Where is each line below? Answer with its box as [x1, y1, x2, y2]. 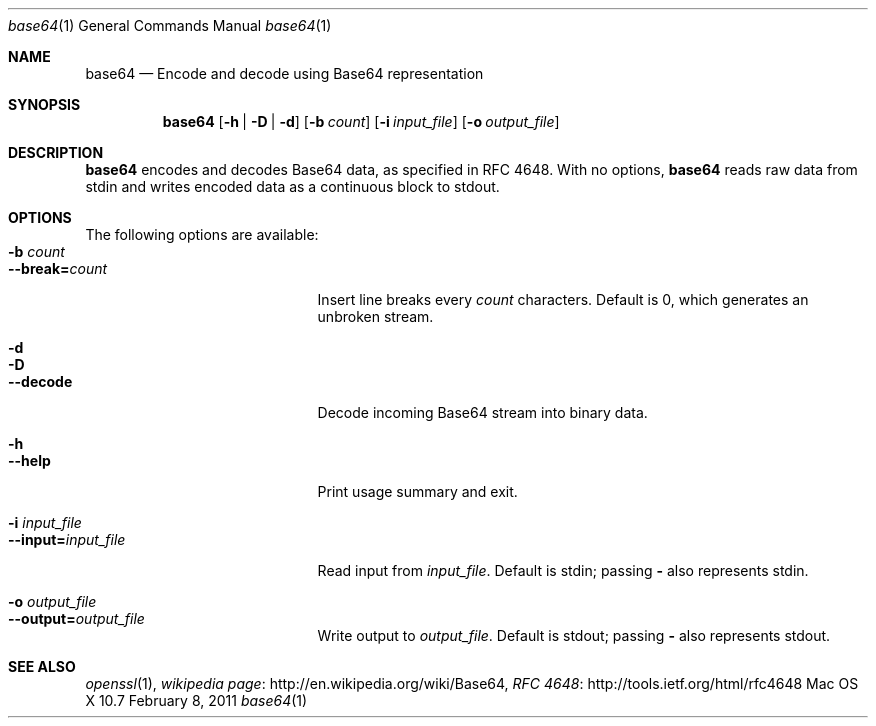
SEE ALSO [8, 658, 76, 675]
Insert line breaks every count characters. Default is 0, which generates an [317, 291, 809, 308]
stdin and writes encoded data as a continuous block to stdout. [85, 178, 500, 195]
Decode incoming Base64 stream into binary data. [317, 404, 648, 421]
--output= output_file [8, 610, 145, 627]
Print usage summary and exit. [317, 483, 518, 500]
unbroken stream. [317, 308, 434, 325]
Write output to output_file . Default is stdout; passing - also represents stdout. [317, 627, 831, 644]
